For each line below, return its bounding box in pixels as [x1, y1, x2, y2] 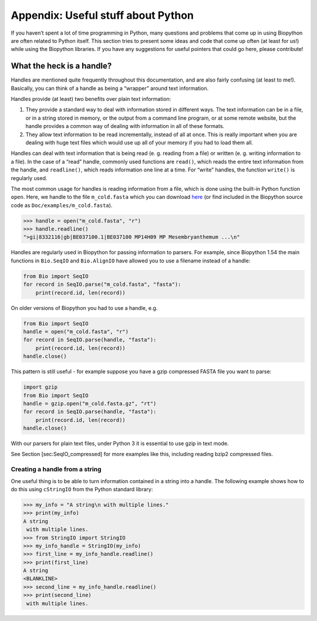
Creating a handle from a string [11, 465, 102, 474]
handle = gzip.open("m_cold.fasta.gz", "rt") [23, 400, 157, 407]
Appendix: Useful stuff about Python [11, 9, 194, 22]
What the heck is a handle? [11, 61, 112, 71]
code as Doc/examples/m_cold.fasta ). [11, 201, 113, 208]
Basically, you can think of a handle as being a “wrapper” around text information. [11, 85, 208, 92]
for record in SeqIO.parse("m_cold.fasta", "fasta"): [23, 281, 181, 288]
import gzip [23, 384, 58, 390]
